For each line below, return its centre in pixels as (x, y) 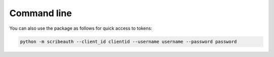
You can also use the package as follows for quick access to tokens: (81, 28)
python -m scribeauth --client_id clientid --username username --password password (128, 41)
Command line (41, 13)
